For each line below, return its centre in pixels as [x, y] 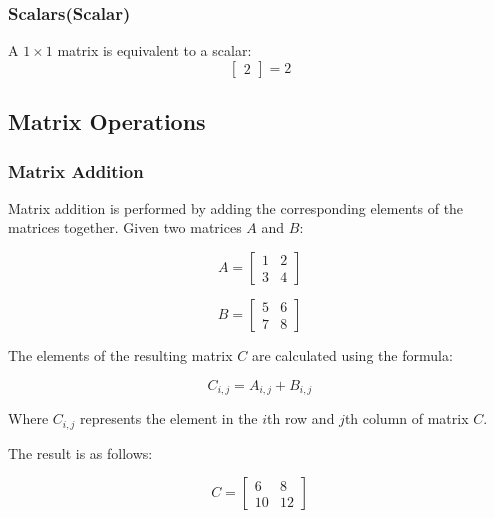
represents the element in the [169, 418]
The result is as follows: [80, 452]
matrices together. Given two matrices [125, 227]
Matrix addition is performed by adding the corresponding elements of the [236, 207]
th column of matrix [406, 418]
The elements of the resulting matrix [120, 355]
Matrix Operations [107, 121]
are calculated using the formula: [352, 355]
